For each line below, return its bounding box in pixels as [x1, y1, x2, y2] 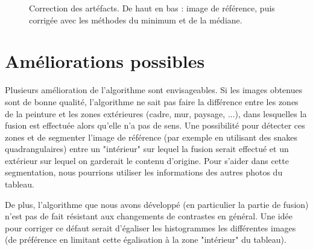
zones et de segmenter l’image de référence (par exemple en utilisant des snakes [5, 130, 298, 143]
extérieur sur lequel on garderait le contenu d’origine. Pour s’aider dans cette [5, 154, 289, 166]
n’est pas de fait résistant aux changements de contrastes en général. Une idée [5, 210, 292, 222]
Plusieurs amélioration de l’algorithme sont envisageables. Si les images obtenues [5, 84, 303, 96]
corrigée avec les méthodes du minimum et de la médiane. [29, 13, 242, 26]
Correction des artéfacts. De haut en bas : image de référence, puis [29, 2, 275, 14]
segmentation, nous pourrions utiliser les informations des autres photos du [5, 166, 283, 178]
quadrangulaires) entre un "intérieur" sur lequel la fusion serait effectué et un [5, 142, 289, 155]
